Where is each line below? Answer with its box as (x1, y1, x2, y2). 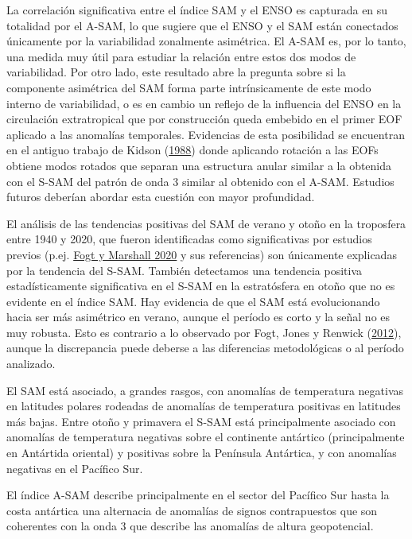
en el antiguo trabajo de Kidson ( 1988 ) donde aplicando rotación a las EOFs (6, 142, 379, 158)
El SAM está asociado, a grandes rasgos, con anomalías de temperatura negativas (6, 382, 404, 398)
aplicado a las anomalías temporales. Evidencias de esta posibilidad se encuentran (6, 126, 405, 142)
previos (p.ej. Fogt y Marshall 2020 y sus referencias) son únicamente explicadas (6, 246, 397, 262)
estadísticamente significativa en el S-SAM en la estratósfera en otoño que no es (6, 277, 395, 294)
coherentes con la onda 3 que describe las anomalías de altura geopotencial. (6, 518, 374, 534)
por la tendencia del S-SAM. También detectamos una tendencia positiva (6, 262, 363, 278)
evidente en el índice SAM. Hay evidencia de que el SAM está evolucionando (6, 293, 380, 309)
